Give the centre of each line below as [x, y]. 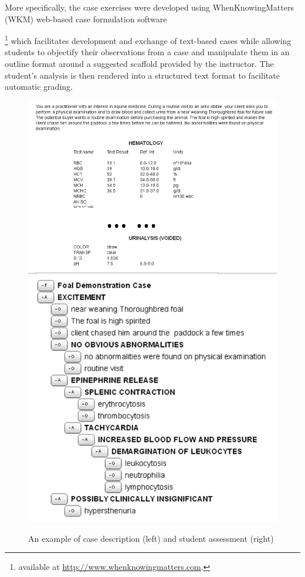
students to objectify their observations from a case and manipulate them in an [147, 52]
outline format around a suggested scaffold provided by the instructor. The [139, 64]
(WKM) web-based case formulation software [86, 18]
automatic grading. [39, 87]
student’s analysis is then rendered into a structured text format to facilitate [142, 75]
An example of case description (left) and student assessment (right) [151, 538]
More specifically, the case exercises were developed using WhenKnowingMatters [149, 7]
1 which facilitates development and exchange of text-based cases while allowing [148, 40]
